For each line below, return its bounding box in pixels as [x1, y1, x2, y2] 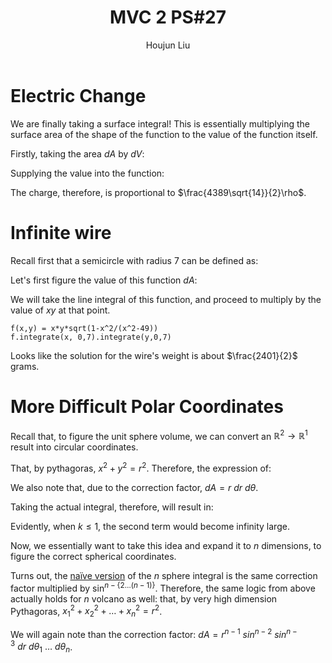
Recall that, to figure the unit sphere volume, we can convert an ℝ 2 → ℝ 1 [10, 428, 308, 442]
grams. [10, 360, 40, 372]
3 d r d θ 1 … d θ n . [10, 639, 73, 655]
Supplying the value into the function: [10, 167, 165, 179]
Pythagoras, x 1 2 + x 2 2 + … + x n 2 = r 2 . [10, 603, 163, 619]
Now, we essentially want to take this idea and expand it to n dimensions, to [10, 539, 322, 551]
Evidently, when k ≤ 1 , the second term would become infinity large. [10, 520, 290, 532]
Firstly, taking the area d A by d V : [10, 147, 145, 160]
